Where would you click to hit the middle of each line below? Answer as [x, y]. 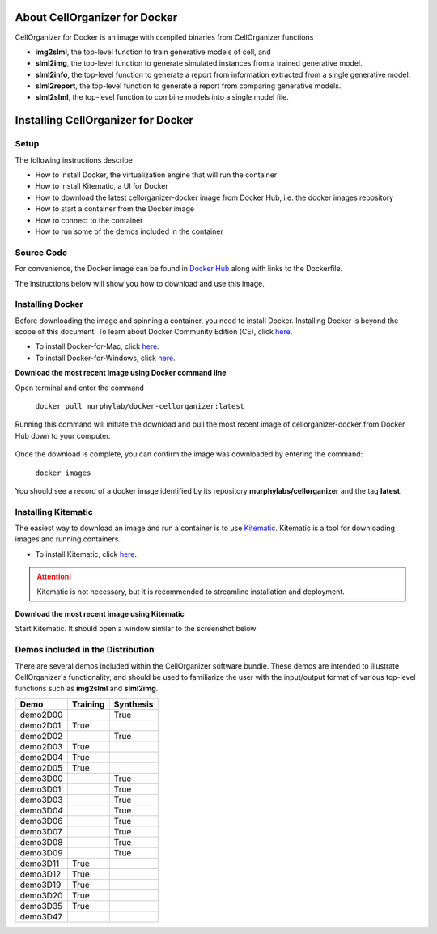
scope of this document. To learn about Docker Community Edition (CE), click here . [154, 332]
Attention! [54, 577]
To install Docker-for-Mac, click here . [97, 346]
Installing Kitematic [54, 512]
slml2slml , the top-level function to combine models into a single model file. [162, 97]
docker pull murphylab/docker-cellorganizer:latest [140, 406]
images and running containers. [68, 539]
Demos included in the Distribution [85, 650]
